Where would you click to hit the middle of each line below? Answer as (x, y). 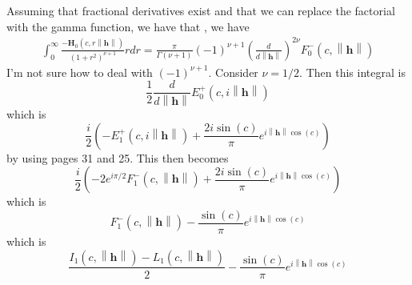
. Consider (233, 72)
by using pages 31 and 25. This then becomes (118, 157)
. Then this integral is (352, 72)
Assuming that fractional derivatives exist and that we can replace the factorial (201, 10)
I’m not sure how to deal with (80, 72)
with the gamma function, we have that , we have (128, 26)
